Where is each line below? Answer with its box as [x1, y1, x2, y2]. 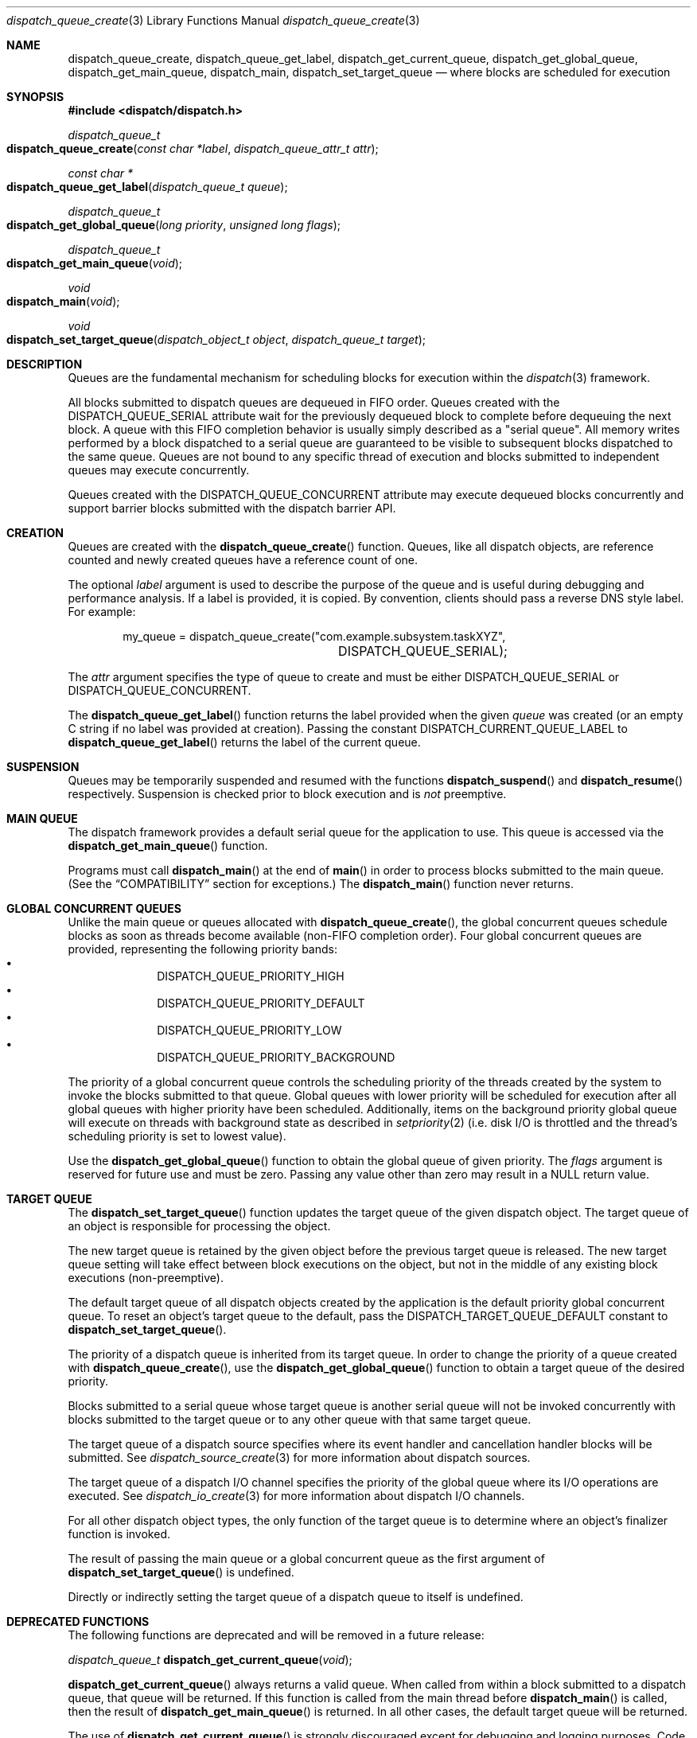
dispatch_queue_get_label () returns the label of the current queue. [68, 735, 421, 749]
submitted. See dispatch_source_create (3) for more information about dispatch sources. [68, 1451, 531, 1464]
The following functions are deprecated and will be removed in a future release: [68, 1628, 485, 1642]
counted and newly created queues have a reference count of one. [68, 553, 419, 567]
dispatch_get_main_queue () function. [68, 839, 268, 852]
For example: [68, 605, 136, 618]
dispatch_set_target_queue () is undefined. [68, 1565, 294, 1579]
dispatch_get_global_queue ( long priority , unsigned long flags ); [6, 218, 341, 232]
